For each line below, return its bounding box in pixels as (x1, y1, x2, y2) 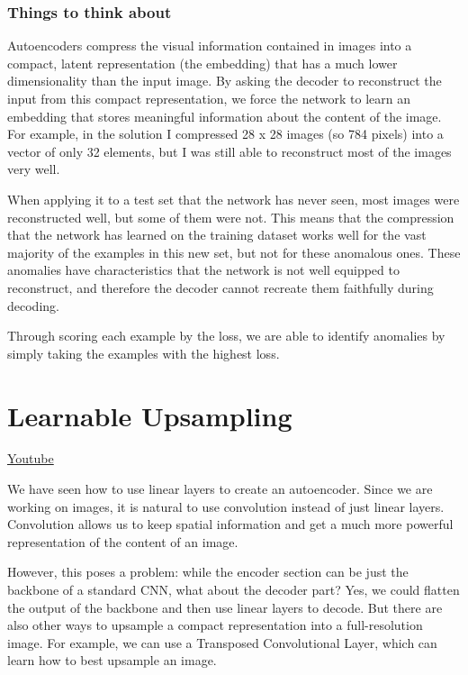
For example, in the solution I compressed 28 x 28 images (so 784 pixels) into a (7, 124, 444, 143)
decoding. (7, 296, 59, 315)
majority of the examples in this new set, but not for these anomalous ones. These (7, 242, 461, 261)
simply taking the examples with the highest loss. (7, 343, 280, 362)
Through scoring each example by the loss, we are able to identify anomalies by (7, 326, 445, 345)
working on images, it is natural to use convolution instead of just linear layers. (7, 497, 445, 515)
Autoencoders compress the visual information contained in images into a (7, 36, 412, 55)
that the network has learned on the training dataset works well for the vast (7, 225, 427, 244)
